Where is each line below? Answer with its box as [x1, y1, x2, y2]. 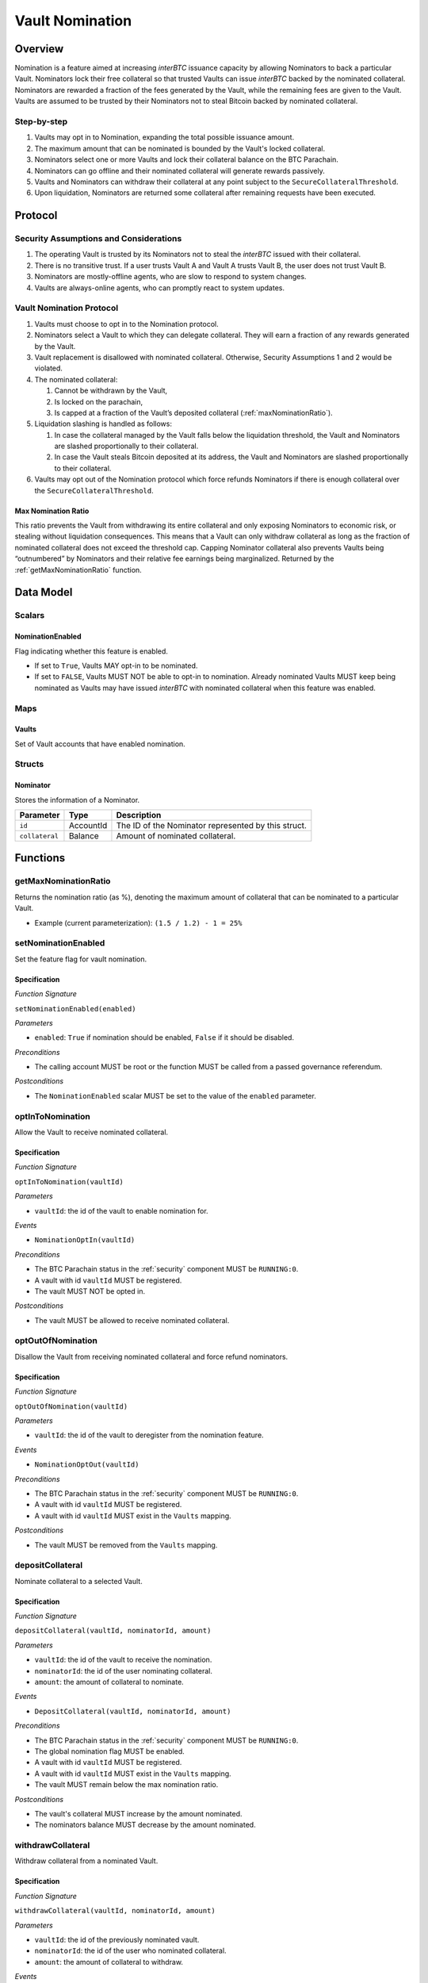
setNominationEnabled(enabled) [14, 1004, 136, 1013]
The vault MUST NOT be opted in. [34, 1286, 146, 1296]
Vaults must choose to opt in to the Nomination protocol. [34, 319, 220, 328]
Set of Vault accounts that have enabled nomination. [14, 738, 185, 749]
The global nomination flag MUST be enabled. [34, 1746, 185, 1756]
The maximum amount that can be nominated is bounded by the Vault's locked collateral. [34, 144, 325, 153]
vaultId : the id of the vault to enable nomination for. [34, 1206, 209, 1215]
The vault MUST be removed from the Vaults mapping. [34, 1540, 218, 1550]
